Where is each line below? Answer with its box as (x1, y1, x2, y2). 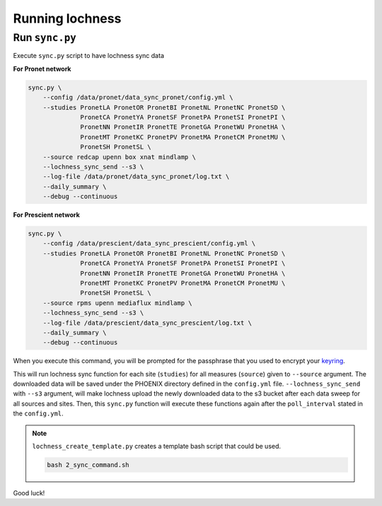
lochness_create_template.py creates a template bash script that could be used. (32, 442, 282, 451)
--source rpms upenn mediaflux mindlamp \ (42, 299, 192, 307)
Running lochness (13, 11, 122, 26)
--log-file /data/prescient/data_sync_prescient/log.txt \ (42, 318, 253, 327)
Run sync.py (13, 31, 77, 44)
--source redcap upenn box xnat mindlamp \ (42, 153, 196, 161)
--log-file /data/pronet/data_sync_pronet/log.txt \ (42, 173, 230, 180)
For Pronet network (13, 64, 71, 73)
